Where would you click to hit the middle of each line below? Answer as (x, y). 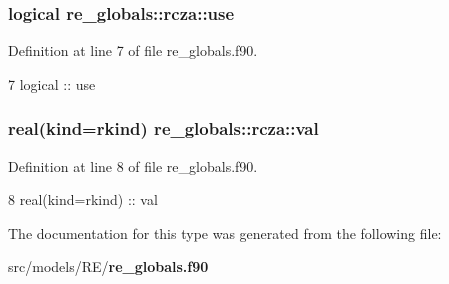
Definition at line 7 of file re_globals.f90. (133, 50)
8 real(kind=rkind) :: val (83, 199)
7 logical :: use (52, 83)
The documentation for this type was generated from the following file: (225, 232)
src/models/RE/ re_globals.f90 (108, 266)
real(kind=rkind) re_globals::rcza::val (163, 128)
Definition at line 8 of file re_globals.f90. (133, 165)
